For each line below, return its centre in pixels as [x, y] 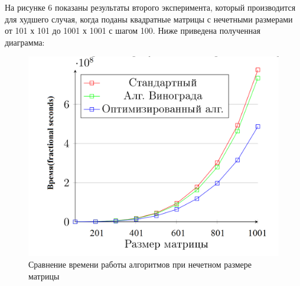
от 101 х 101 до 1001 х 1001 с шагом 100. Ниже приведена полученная [133, 30]
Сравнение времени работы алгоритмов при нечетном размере [140, 264]
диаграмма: [25, 42]
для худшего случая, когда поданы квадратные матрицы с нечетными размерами [149, 19]
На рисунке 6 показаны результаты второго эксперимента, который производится [150, 7]
